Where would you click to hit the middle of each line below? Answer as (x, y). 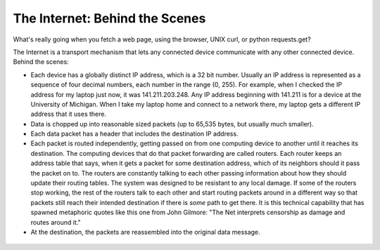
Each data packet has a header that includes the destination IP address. (134, 134)
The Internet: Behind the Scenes (109, 18)
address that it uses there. (69, 114)
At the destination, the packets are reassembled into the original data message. (145, 232)
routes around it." (56, 222)
